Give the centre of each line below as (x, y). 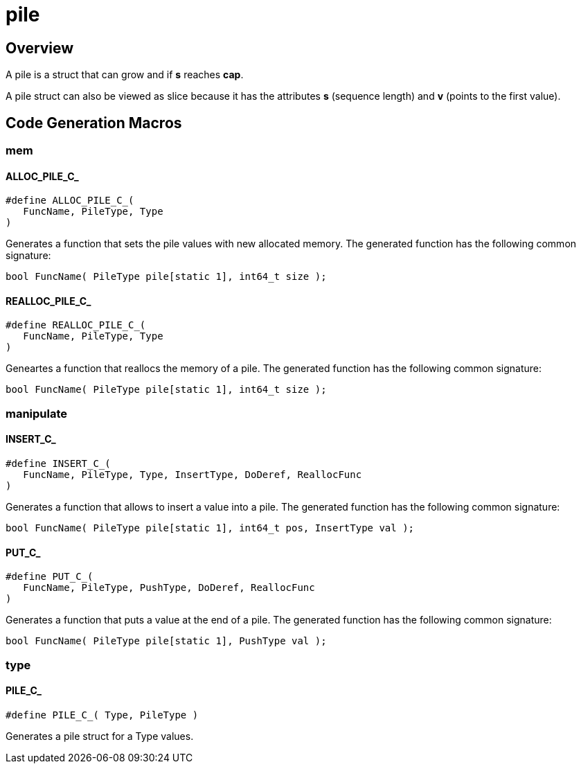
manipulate (37, 413)
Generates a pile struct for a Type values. (100, 736)
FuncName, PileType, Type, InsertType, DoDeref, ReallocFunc (193, 475)
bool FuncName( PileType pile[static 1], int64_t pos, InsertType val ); (210, 528)
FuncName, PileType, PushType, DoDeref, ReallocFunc (169, 588)
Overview (40, 48)
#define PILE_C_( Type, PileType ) (102, 715)
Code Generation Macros (94, 123)
